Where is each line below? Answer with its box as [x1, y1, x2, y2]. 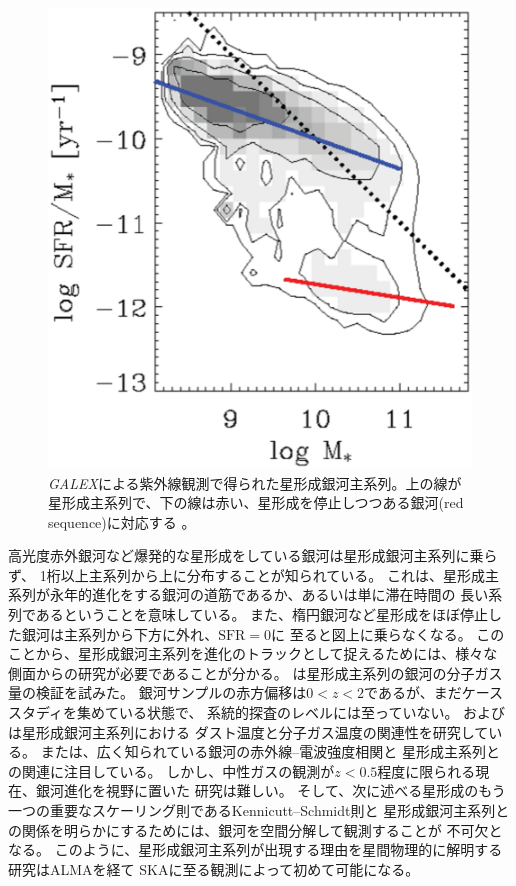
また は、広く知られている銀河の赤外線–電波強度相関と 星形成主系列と [40, 741, 500, 762]
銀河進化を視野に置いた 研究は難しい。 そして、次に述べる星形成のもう [35, 780, 506, 801]
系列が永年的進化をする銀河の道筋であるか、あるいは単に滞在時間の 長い [8, 584, 489, 605]
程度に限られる [377, 760, 476, 781]
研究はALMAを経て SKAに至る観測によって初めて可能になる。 [8, 858, 420, 879]
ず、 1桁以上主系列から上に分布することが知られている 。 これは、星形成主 [8, 564, 499, 585]
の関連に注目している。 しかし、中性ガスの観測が [8, 760, 335, 781]
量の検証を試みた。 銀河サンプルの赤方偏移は [8, 682, 307, 703]
